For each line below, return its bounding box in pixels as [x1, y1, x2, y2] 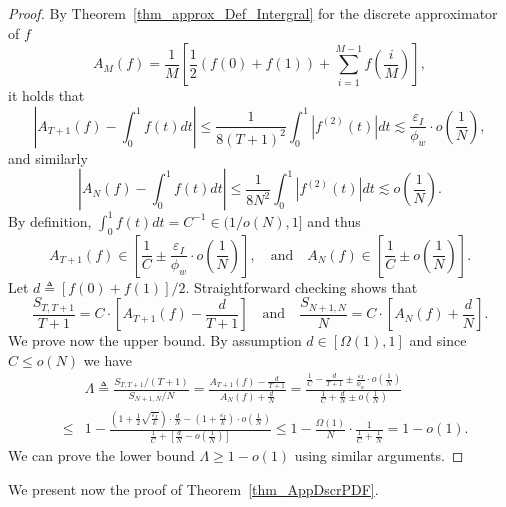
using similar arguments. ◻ [294, 445, 464, 466]
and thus [307, 210, 361, 231]
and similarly [8, 147, 88, 168]
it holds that [8, 85, 85, 106]
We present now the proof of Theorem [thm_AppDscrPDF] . [8, 478, 379, 499]
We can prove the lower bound [8, 445, 195, 466]
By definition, [8, 210, 92, 231]
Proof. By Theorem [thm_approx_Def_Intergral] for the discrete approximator [8, 3, 498, 23]
